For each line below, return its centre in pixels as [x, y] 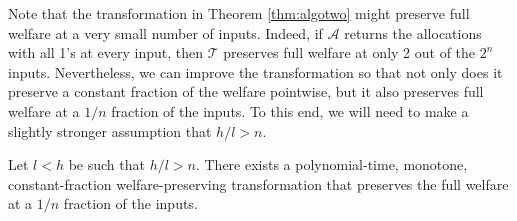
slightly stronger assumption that [110, 130]
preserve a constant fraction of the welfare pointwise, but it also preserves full [246, 91]
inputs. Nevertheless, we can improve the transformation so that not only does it [255, 71]
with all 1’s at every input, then [105, 52]
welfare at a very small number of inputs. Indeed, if [165, 32]
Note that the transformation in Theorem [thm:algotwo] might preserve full [239, 13]
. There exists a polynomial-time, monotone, [331, 164]
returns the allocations [413, 32]
